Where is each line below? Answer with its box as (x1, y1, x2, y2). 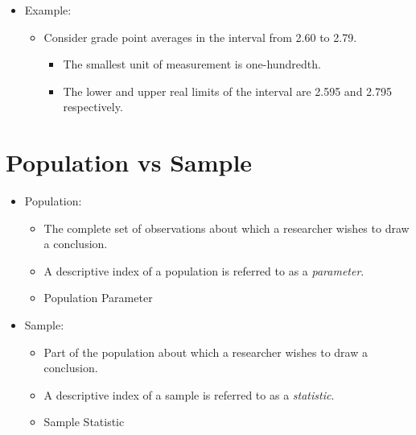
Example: (24, 2, 72, 18)
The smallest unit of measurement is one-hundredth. (63, 56, 321, 72)
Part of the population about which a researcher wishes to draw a (43, 343, 368, 360)
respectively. (63, 98, 123, 115)
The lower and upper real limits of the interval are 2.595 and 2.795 (63, 82, 392, 99)
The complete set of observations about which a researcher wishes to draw (43, 219, 410, 236)
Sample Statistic (43, 413, 125, 430)
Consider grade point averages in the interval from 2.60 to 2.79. (43, 28, 357, 45)
